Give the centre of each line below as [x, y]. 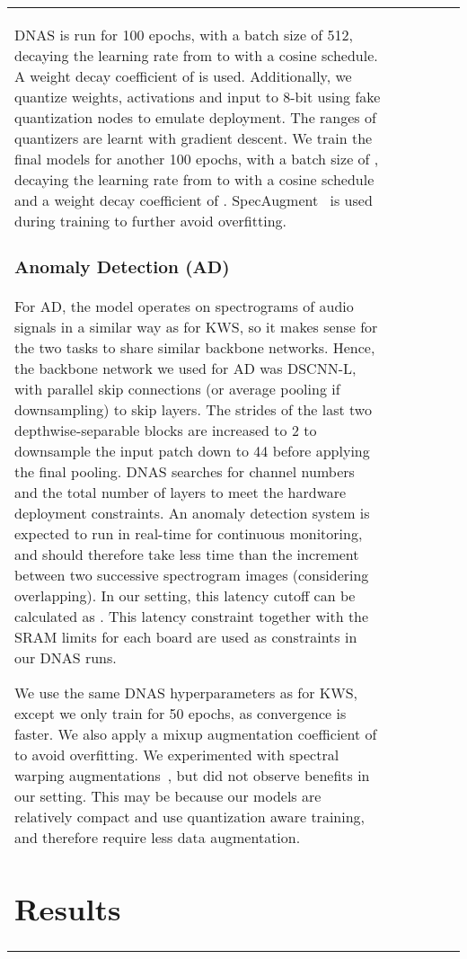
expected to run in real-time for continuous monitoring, [189, 533]
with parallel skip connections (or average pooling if [177, 388]
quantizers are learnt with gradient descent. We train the [194, 138]
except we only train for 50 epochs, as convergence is [181, 713]
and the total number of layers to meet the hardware [181, 492]
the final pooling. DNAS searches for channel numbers [185, 471]
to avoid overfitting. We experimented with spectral [177, 754]
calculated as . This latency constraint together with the [192, 616]
